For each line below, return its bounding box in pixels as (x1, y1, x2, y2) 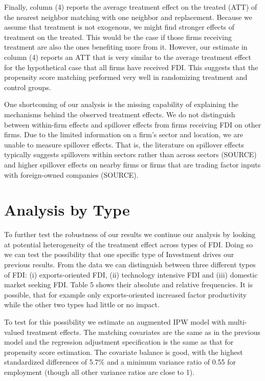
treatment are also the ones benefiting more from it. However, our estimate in (4, 41, 248, 52)
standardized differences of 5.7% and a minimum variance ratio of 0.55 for (4, 356, 236, 367)
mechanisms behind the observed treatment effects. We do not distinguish (4, 109, 235, 119)
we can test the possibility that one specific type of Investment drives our (4, 249, 234, 260)
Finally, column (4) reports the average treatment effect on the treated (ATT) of (4, 2, 257, 12)
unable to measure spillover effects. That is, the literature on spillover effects (4, 139, 244, 150)
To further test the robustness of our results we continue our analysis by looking (4, 229, 256, 240)
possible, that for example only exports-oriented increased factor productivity (4, 289, 247, 300)
